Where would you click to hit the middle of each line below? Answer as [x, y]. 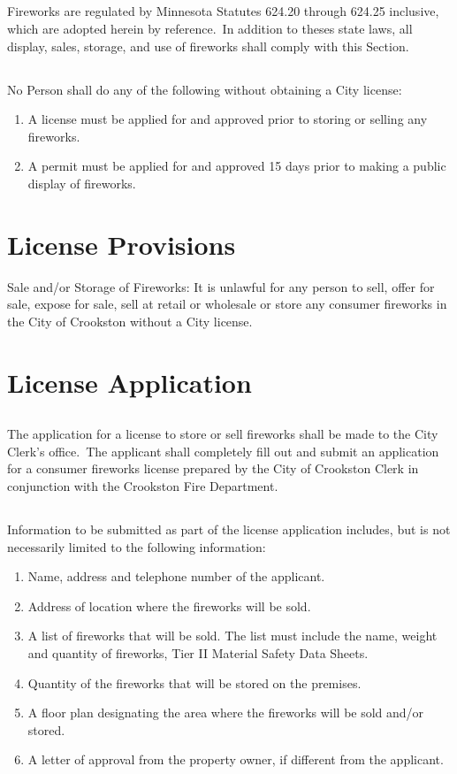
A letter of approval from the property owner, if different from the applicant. [236, 759]
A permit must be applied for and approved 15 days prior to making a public [237, 166]
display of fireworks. [82, 183]
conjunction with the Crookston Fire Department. [143, 485]
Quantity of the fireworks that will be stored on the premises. [194, 682]
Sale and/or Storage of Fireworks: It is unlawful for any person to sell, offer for [221, 286]
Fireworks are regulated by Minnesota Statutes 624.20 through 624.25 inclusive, [223, 11]
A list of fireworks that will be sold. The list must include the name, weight [232, 636]
